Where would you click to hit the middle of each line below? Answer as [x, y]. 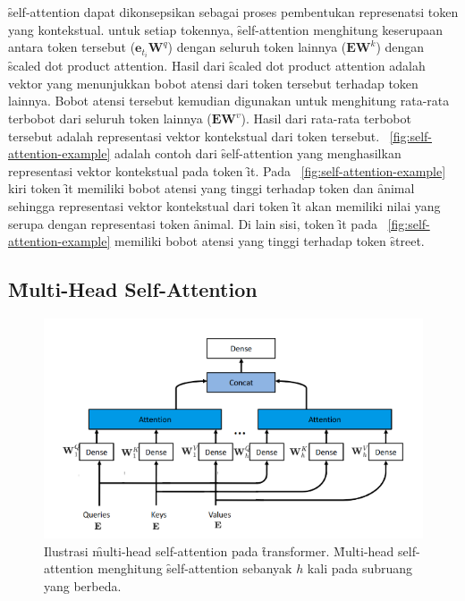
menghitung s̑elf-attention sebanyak [195, 568]
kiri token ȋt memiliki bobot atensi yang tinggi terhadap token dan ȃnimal [211, 188]
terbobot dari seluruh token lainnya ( [110, 119]
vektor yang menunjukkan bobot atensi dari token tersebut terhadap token [213, 83]
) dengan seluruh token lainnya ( [257, 47]
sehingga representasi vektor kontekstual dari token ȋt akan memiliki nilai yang [224, 206]
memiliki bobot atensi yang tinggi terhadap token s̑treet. [270, 241]
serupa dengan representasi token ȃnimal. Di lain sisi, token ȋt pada [193, 223]
